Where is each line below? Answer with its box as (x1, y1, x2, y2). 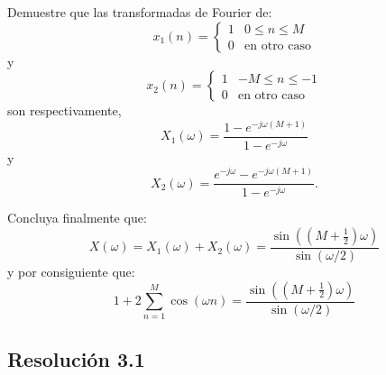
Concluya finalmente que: (7, 208, 147, 227)
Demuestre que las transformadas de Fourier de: (7, 3, 272, 21)
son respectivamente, (7, 101, 122, 120)
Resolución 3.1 (7, 344, 145, 372)
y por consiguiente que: (7, 262, 135, 281)
